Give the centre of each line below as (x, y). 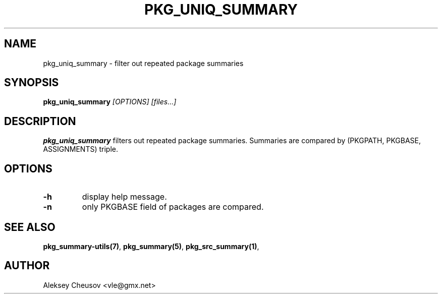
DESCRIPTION (40, 121)
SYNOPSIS (32, 83)
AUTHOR (27, 266)
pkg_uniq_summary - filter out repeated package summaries (143, 63)
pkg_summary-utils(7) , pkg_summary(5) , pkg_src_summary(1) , (151, 246)
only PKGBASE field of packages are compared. (173, 207)
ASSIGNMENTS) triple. (80, 149)
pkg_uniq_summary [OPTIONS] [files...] (110, 102)
